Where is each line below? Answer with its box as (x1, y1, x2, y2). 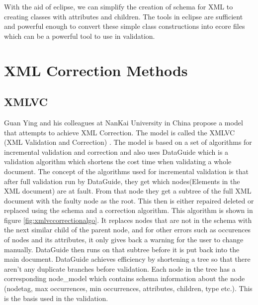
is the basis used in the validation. (4, 293, 108, 303)
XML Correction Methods (4, 60, 188, 80)
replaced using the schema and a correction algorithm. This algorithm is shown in (4, 205, 253, 215)
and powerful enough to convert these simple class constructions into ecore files (4, 21, 245, 31)
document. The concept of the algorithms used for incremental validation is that (4, 166, 249, 176)
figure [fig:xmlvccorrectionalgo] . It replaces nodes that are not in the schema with (4, 214, 252, 225)
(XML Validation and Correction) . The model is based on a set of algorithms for (4, 137, 252, 147)
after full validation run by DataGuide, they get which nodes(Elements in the (4, 176, 240, 186)
